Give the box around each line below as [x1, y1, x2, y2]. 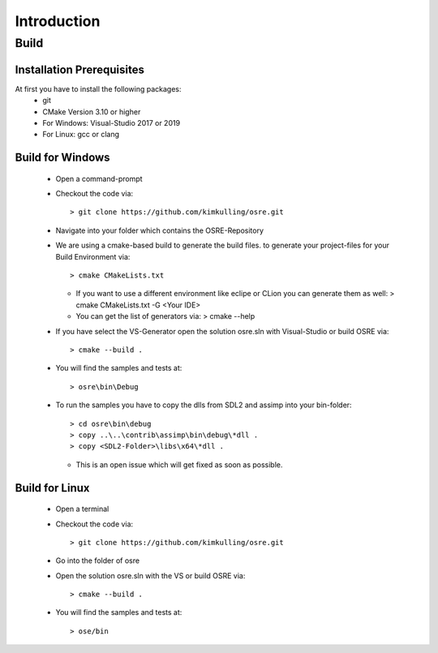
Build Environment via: [55, 251, 131, 261]
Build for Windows [15, 151, 110, 165]
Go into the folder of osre [55, 556, 140, 565]
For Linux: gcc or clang [42, 130, 120, 140]
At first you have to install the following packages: [15, 84, 182, 93]
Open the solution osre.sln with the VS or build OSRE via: [55, 570, 246, 580]
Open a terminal [55, 504, 109, 514]
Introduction [15, 12, 101, 30]
